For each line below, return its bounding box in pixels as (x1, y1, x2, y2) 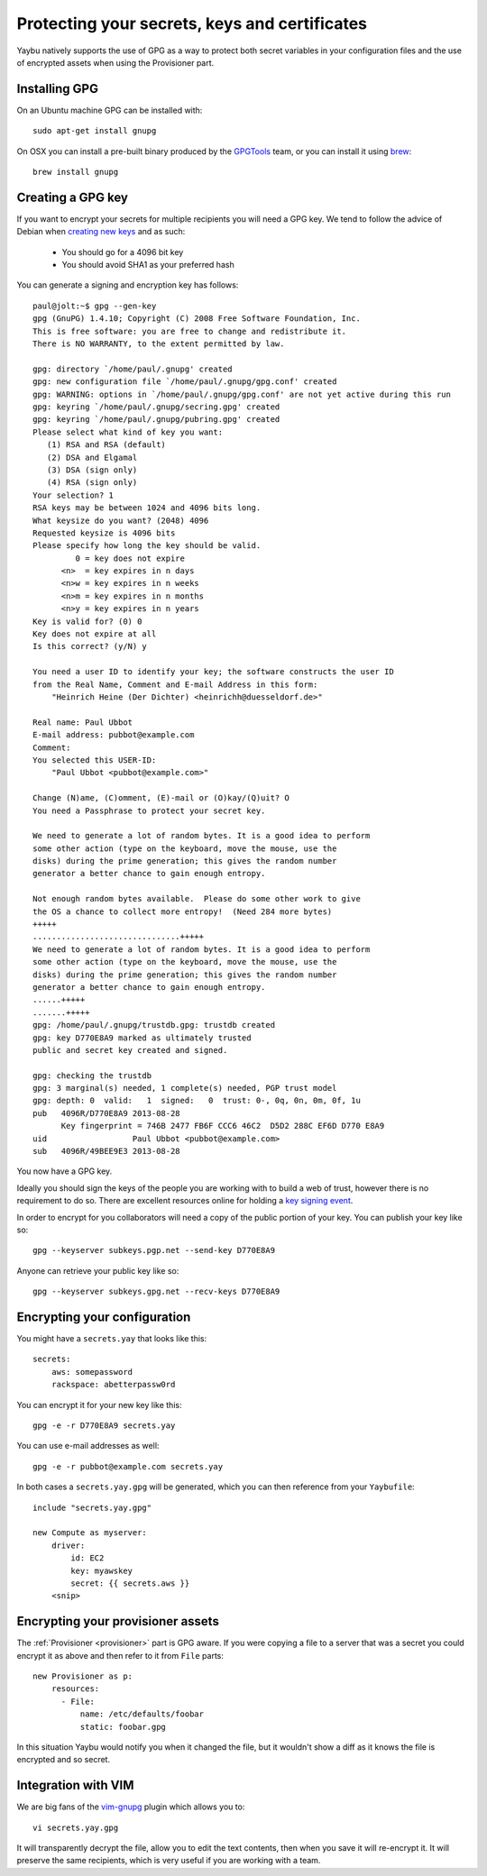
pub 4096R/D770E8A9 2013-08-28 (32, 1108, 180, 1118)
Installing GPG (16, 81, 99, 96)
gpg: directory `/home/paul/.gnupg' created (32, 363, 234, 374)
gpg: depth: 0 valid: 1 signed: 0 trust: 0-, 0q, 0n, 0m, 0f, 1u (32, 1095, 361, 1106)
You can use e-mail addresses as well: (16, 1441, 160, 1451)
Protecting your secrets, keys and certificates (16, 14, 368, 33)
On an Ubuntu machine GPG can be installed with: (16, 105, 203, 115)
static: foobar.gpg (79, 1722, 167, 1732)
